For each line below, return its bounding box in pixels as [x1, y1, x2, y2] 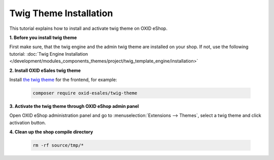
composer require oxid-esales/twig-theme [32, 90, 138, 96]
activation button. [9, 119, 46, 126]
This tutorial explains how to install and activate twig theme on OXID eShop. [9, 25, 167, 31]
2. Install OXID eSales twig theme [9, 67, 81, 73]
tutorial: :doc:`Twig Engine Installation [9, 51, 88, 57]
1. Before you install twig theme [9, 34, 77, 41]
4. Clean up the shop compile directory [9, 129, 93, 135]
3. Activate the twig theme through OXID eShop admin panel [9, 103, 139, 109]
